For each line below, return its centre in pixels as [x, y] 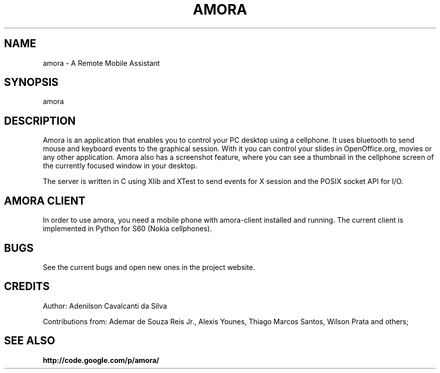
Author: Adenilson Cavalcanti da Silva [105, 306]
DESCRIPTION [40, 121]
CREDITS [27, 287]
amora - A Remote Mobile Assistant [101, 63]
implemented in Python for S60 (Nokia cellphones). [127, 229]
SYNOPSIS [31, 82]
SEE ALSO [30, 341]
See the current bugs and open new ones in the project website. [149, 267]
